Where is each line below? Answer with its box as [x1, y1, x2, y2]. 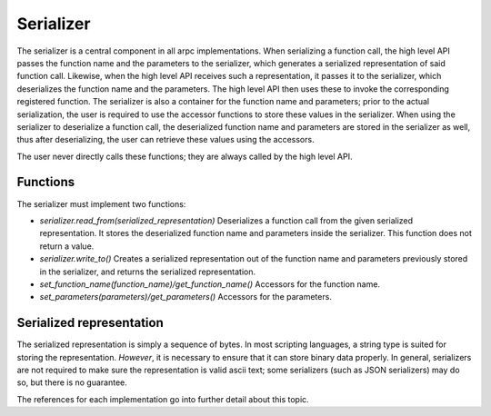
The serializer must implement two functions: [16, 198, 186, 209]
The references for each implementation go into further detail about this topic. [16, 393, 309, 404]
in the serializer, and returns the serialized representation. [39, 266, 256, 277]
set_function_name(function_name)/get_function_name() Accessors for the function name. [39, 278, 381, 290]
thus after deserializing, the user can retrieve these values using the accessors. [16, 134, 315, 145]
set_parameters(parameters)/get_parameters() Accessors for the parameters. [39, 292, 332, 302]
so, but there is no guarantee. [16, 377, 127, 388]
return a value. [39, 241, 95, 252]
